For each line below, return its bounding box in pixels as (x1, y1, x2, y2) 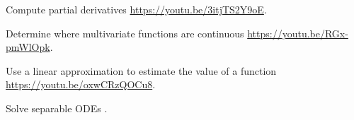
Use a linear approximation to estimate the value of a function (6, 63, 277, 78)
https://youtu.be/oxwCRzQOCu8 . (6, 77, 156, 92)
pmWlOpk (6, 40, 50, 54)
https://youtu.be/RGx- (247, 25, 348, 40)
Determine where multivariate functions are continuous (6, 25, 244, 40)
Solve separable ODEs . (6, 100, 108, 115)
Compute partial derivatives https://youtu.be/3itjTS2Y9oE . (6, 2, 267, 16)
